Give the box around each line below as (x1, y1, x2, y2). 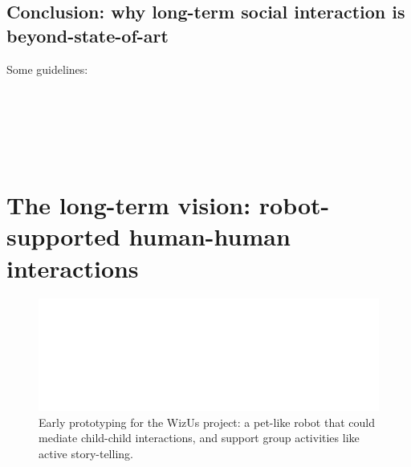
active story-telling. (39, 445, 133, 461)
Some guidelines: (6, 60, 88, 77)
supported (6, 220, 120, 253)
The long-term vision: (6, 189, 251, 221)
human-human (128, 220, 291, 253)
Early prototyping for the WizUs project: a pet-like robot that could (39, 413, 375, 430)
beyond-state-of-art (6, 22, 169, 47)
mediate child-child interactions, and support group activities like (39, 429, 360, 446)
